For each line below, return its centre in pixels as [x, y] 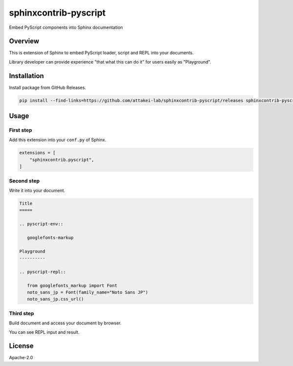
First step [21, 130]
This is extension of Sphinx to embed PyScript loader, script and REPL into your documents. [101, 53]
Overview [24, 41]
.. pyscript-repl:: [42, 272]
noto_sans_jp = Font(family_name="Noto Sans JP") [88, 292]
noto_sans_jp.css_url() [55, 299]
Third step [21, 313]
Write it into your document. [37, 190]
